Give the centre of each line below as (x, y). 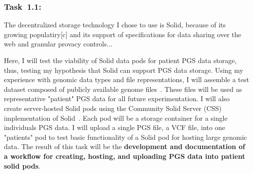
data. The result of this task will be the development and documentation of (125, 146)
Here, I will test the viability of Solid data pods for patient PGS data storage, (120, 60)
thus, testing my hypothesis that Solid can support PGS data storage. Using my (124, 70)
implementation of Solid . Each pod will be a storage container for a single (116, 118)
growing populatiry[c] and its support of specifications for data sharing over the (123, 34)
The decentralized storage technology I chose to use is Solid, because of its (115, 25)
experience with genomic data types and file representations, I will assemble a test (126, 79)
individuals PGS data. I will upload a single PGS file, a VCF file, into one (115, 127)
